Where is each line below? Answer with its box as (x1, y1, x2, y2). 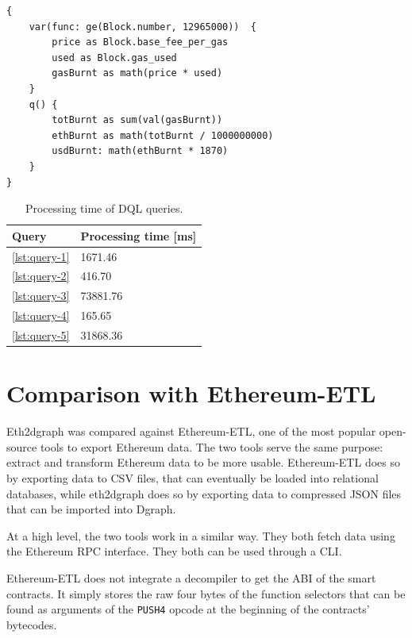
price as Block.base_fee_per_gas (52, 37, 229, 48)
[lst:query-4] (12, 307, 70, 324)
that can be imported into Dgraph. (6, 501, 176, 517)
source (6, 438, 37, 455)
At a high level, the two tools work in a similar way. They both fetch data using (6, 527, 395, 544)
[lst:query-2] (12, 267, 70, 284)
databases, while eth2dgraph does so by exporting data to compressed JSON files (6, 485, 402, 502)
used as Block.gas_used (52, 52, 177, 63)
